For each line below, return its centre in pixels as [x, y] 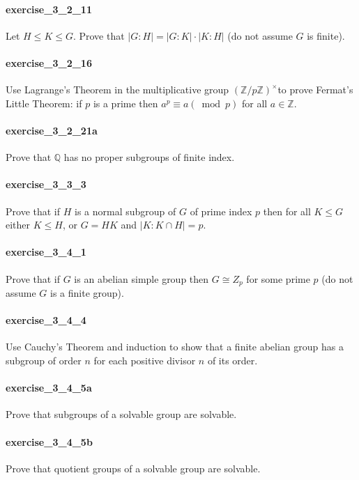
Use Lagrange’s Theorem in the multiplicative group [117, 90]
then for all [287, 211]
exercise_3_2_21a [52, 130]
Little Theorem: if [44, 103]
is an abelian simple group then [142, 278]
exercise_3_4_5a [49, 388]
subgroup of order [44, 360]
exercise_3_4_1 [46, 252]
